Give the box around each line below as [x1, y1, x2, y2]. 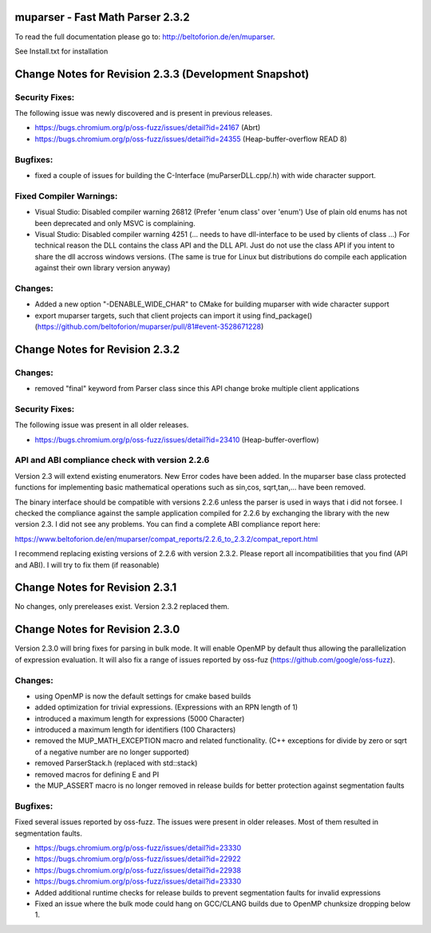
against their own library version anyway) [34, 263, 171, 273]
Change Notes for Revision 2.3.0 [14, 623, 180, 636]
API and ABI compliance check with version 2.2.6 [14, 455, 210, 466]
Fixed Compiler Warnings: [14, 190, 118, 201]
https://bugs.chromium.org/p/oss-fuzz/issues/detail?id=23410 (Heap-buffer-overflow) [34, 435, 319, 445]
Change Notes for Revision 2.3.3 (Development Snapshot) [14, 67, 310, 81]
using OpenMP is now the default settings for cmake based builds [34, 691, 251, 701]
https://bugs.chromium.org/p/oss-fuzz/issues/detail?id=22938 [34, 865, 242, 875]
